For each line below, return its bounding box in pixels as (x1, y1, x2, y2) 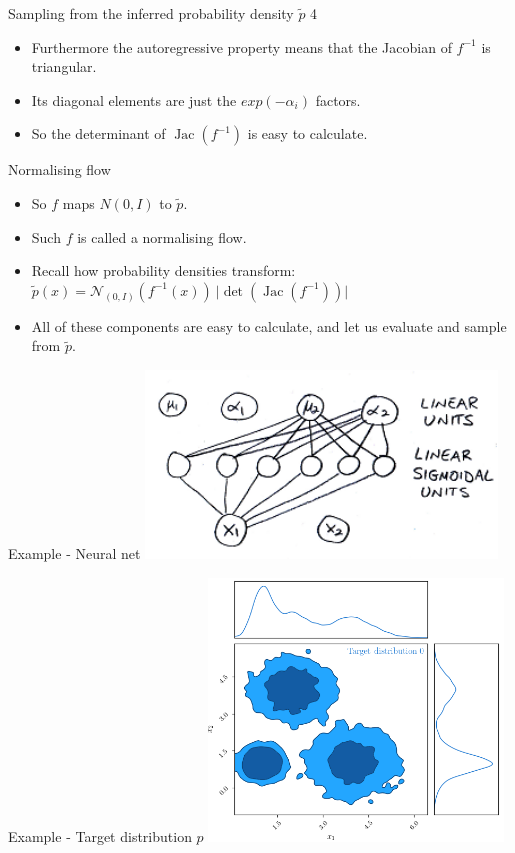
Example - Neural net (8, 542, 141, 563)
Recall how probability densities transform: (31, 260, 296, 281)
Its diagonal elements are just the (31, 89, 237, 110)
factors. (315, 89, 361, 110)
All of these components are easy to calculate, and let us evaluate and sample (31, 315, 507, 336)
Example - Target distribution (8, 826, 192, 847)
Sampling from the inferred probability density (8, 3, 294, 23)
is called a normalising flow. (77, 226, 247, 247)
